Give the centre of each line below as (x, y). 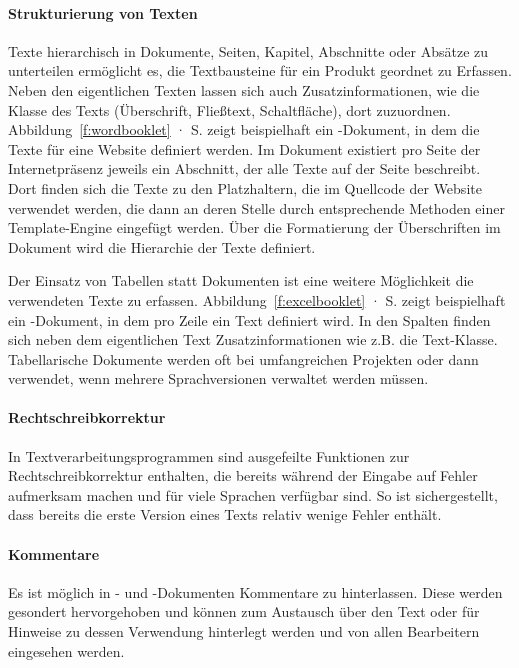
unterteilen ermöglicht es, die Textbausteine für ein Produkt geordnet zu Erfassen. (260, 70)
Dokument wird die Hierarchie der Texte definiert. (162, 246)
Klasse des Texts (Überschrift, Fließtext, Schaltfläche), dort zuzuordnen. (229, 109)
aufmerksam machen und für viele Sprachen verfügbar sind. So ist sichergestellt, (253, 494)
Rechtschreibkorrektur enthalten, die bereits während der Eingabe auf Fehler (243, 475)
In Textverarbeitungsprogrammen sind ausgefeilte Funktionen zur (209, 455)
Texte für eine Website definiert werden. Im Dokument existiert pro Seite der (244, 148)
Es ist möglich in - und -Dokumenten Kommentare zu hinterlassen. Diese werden (255, 591)
